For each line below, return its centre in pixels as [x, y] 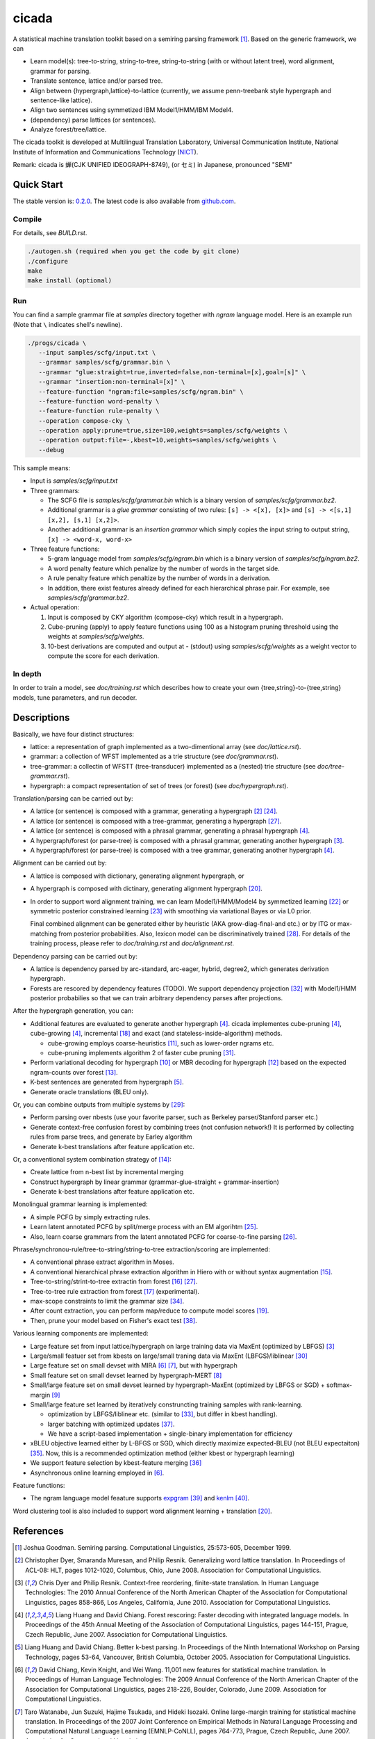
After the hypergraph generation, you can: [73, 1011]
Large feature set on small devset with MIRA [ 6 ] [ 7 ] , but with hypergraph [134, 1365]
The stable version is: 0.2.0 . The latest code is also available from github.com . [124, 201]
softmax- [340, 1385]
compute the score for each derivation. [103, 656]
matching [44, 933]
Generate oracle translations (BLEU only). [90, 1091]
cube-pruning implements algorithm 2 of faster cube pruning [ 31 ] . [142, 1053]
